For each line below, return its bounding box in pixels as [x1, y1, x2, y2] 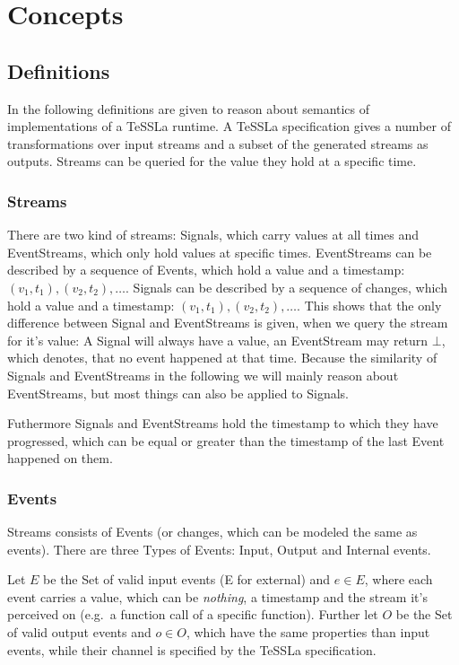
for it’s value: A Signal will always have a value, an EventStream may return [7, 330, 429, 349]
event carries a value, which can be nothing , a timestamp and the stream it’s [7, 587, 428, 606]
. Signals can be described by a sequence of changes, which [126, 277, 447, 296]
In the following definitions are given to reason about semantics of [7, 99, 370, 118]
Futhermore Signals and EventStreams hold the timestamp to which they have [7, 414, 438, 433]
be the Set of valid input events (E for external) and [43, 570, 331, 589]
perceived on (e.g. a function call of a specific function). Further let [7, 605, 378, 624]
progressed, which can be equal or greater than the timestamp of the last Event [7, 431, 445, 450]
